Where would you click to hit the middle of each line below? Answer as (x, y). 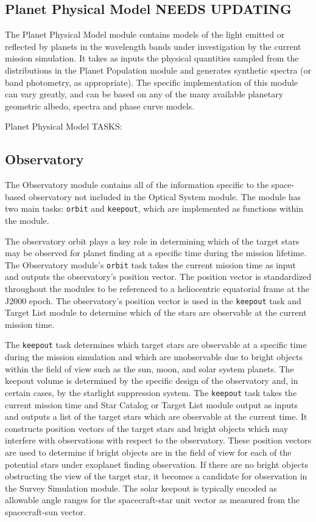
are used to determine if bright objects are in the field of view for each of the (148, 452)
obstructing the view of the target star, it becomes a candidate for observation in (156, 476)
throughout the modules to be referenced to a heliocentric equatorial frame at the (157, 289)
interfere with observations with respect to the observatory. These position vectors (158, 440)
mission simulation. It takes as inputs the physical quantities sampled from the (152, 58)
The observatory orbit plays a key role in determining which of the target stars (152, 241)
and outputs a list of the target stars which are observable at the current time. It (156, 416)
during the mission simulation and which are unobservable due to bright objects (154, 357)
